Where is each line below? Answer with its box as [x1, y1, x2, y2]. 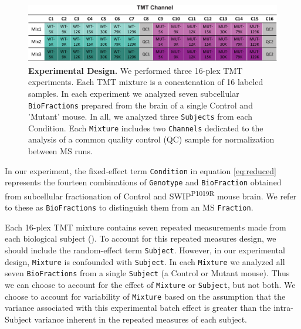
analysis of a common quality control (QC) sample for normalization [28, 133, 275, 145]
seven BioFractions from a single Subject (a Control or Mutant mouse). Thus [5, 267, 290, 279]
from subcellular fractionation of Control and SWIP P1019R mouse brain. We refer [5, 188, 297, 202]
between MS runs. [28, 145, 93, 157]
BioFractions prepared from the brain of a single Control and [28, 99, 253, 111]
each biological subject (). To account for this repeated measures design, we [5, 232, 276, 245]
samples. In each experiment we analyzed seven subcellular [28, 87, 239, 99]
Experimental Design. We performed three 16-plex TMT [28, 64, 243, 76]
